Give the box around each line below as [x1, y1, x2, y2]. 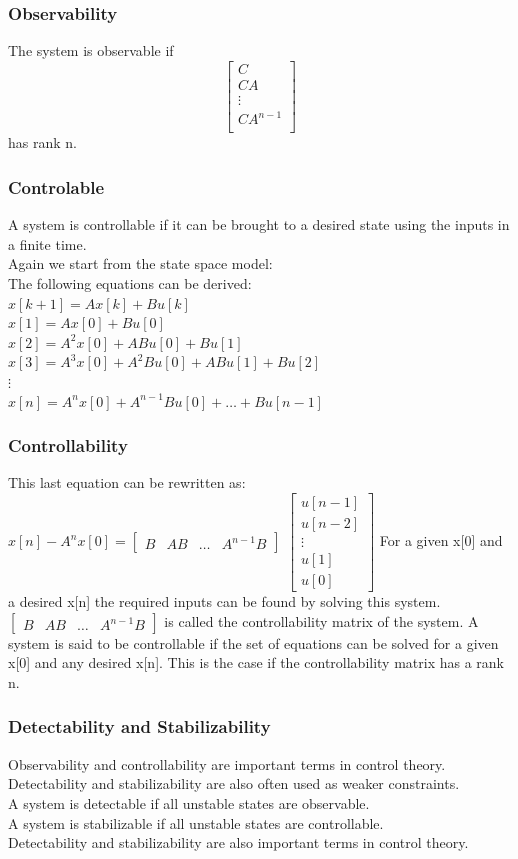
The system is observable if [8, 40, 174, 61]
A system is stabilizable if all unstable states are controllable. [8, 812, 384, 833]
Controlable [8, 174, 105, 199]
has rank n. [8, 132, 77, 153]
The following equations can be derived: [8, 273, 252, 294]
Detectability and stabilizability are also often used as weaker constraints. [8, 773, 460, 794]
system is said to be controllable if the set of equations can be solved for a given [8, 632, 499, 653]
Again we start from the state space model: [8, 253, 273, 274]
